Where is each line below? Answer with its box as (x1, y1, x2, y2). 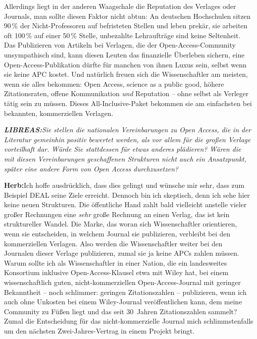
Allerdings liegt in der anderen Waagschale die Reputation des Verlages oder (4, 1, 236, 11)
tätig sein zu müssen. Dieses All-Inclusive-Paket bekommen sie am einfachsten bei (4, 98, 252, 108)
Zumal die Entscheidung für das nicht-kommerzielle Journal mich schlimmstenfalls (4, 316, 254, 326)
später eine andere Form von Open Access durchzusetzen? (4, 163, 178, 173)
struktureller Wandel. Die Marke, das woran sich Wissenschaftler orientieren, (4, 219, 237, 229)
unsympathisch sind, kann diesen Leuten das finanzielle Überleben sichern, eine (4, 49, 245, 59)
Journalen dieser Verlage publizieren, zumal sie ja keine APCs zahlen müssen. (4, 248, 239, 258)
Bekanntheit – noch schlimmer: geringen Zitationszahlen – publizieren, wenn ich (4, 286, 247, 297)
